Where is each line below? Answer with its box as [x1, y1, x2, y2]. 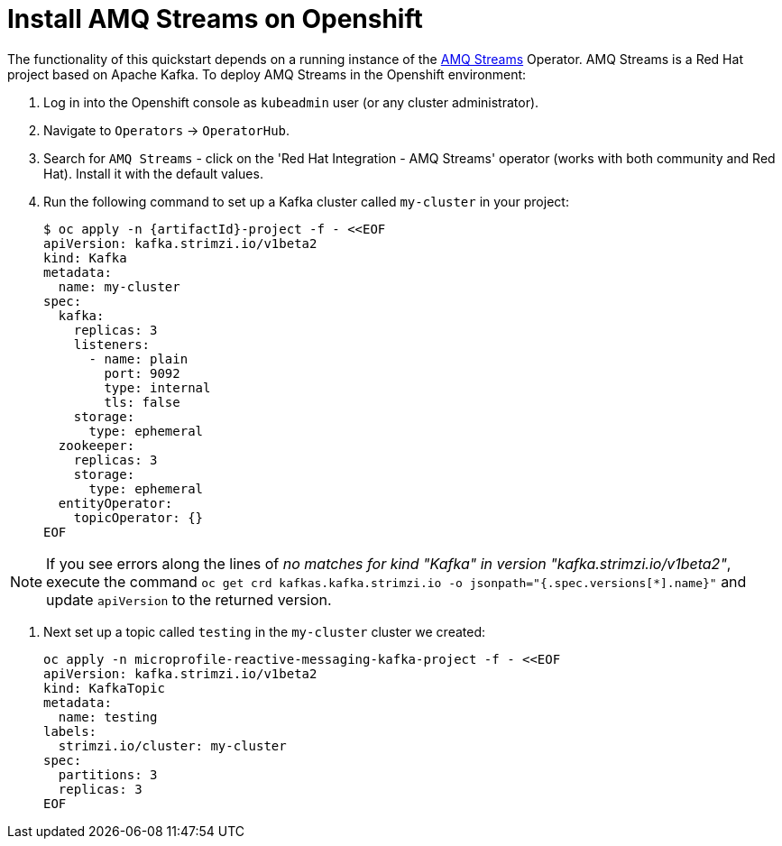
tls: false [104, 394, 180, 409]
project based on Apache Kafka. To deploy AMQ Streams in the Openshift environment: [7, 66, 527, 82]
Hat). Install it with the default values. [43, 165, 263, 181]
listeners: [73, 336, 151, 352]
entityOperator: [58, 495, 173, 510]
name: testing [58, 709, 158, 724]
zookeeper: [58, 437, 135, 453]
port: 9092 [104, 365, 180, 381]
